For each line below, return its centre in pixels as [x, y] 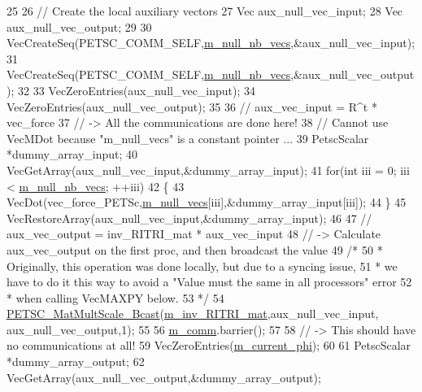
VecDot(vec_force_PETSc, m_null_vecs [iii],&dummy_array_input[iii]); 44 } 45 [207, 202]
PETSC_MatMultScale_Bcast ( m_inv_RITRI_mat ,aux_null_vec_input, [193, 314]
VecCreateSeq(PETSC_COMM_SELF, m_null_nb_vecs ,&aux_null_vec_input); [211, 43]
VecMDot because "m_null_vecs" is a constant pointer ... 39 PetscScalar [188, 138]
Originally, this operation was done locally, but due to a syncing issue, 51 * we [202, 266]
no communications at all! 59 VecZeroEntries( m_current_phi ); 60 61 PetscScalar [209, 345]
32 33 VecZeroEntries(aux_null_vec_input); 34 [137, 90]
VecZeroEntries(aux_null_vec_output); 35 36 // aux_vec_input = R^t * [192, 106]
